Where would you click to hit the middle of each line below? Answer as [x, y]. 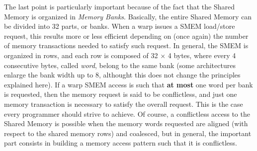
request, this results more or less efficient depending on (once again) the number [126, 36]
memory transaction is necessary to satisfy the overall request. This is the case [124, 104]
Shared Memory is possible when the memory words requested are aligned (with [126, 123]
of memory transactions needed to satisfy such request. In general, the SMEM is [126, 45]
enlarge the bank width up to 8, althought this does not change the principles [122, 75]
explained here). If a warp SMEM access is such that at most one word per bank [128, 84]
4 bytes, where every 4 [202, 55]
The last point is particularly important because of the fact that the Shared [119, 6]
